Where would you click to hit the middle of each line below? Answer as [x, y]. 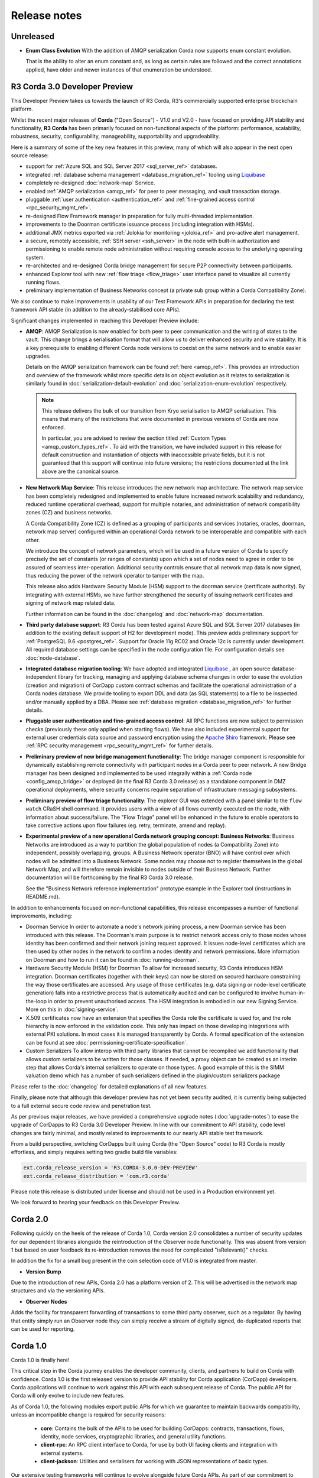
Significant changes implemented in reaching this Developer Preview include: [105, 320]
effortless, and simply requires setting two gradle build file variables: [94, 1152]
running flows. [43, 282]
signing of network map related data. [71, 603]
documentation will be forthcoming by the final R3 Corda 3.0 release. [110, 877]
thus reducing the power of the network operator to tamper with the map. [115, 576]
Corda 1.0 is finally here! [40, 1360]
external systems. [62, 1453]
